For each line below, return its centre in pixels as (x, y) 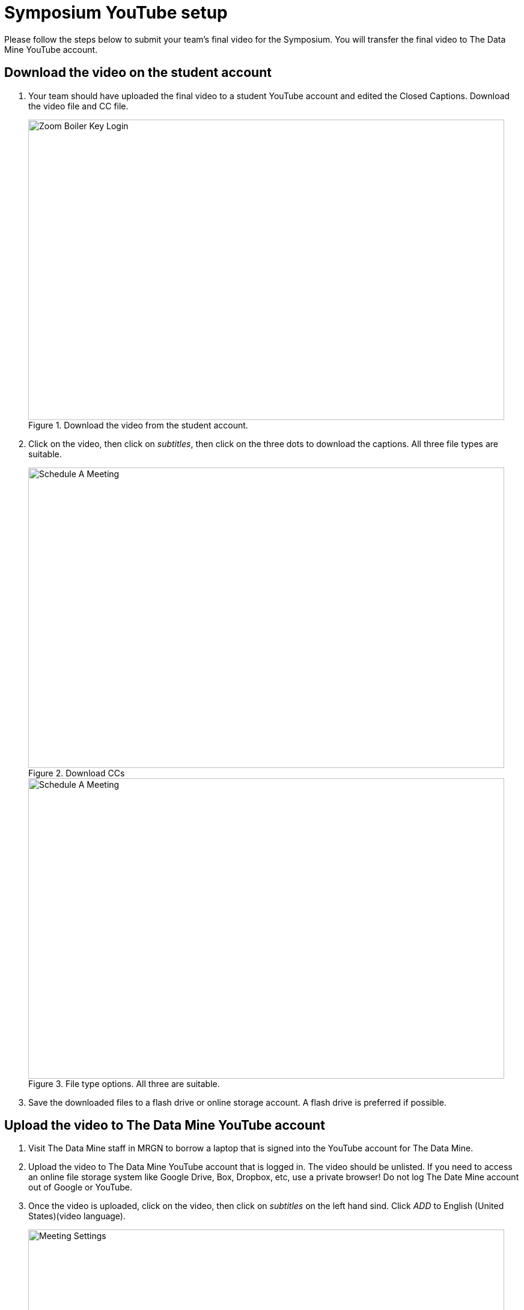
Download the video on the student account (138, 73)
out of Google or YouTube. (81, 1187)
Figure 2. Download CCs (77, 773)
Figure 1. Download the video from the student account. (138, 425)
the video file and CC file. (78, 106)
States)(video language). (77, 1216)
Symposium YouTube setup (116, 13)
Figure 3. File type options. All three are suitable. (124, 1083)
